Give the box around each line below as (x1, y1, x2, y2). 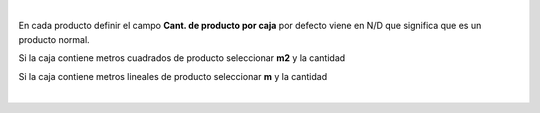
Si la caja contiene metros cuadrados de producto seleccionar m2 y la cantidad (18, 52, 346, 64)
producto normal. (18, 33, 90, 45)
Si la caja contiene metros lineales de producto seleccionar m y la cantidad (18, 70, 328, 82)
